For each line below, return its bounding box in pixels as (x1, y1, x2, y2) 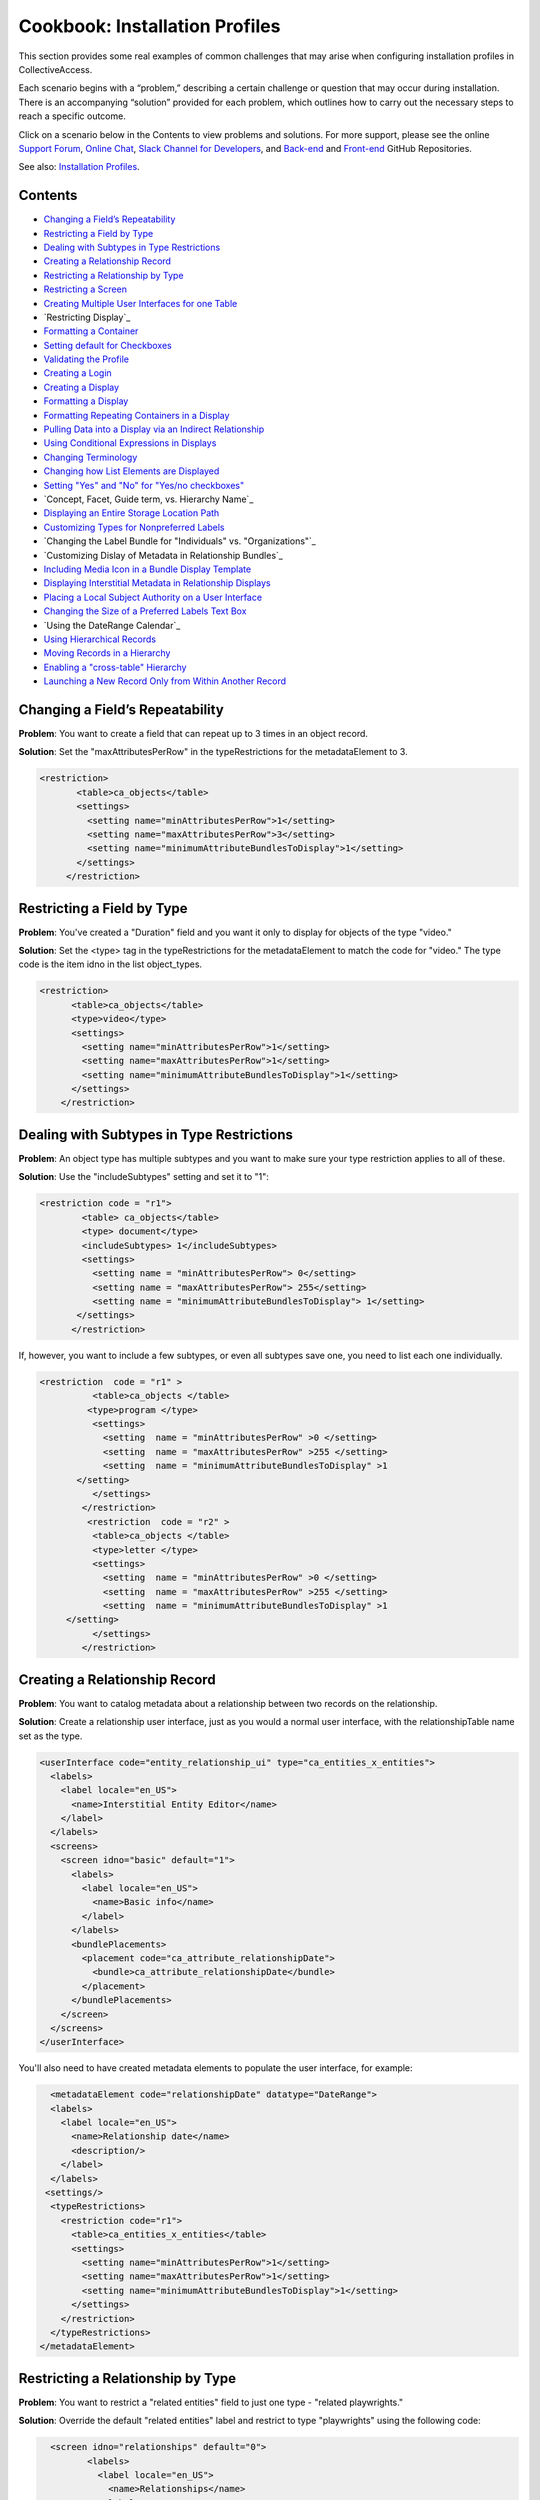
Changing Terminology (43, 451, 138, 463)
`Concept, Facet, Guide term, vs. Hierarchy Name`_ (43, 493, 254, 505)
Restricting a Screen (43, 283, 127, 295)
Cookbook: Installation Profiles (18, 15, 281, 37)
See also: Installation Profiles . (18, 161, 140, 173)
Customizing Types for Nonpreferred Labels (43, 521, 225, 533)
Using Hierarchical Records (43, 633, 157, 645)
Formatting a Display (43, 395, 129, 407)
